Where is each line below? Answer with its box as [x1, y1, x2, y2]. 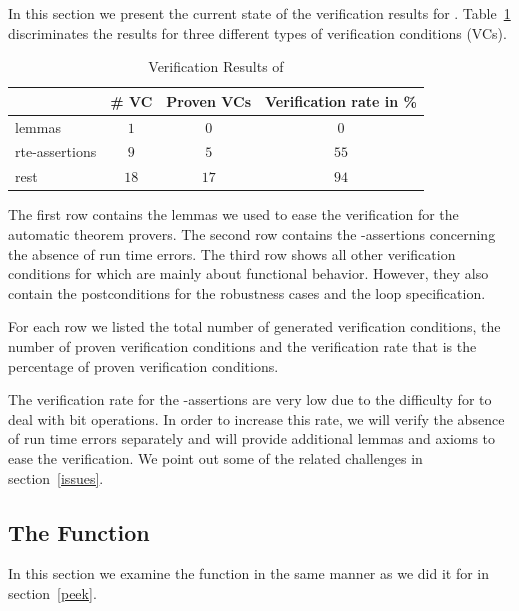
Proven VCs [166, 90, 252, 111]
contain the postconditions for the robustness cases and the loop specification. [8, 282, 486, 303]
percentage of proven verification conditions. [8, 355, 279, 376]
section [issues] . [8, 467, 104, 488]
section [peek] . [8, 582, 97, 603]
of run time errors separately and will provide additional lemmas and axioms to [8, 428, 496, 449]
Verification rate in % [265, 90, 417, 111]
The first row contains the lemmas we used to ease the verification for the [8, 204, 459, 225]
